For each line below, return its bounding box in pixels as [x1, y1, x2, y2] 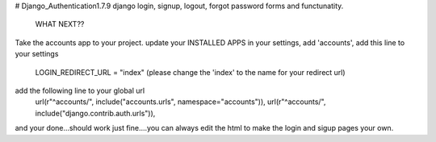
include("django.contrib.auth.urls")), [35, 108, 156, 118]
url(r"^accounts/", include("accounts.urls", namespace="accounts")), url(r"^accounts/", [35, 97, 326, 106]
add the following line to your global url [15, 86, 145, 95]
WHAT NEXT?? [35, 19, 85, 29]
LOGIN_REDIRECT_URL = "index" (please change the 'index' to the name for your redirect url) [35, 67, 346, 77]
